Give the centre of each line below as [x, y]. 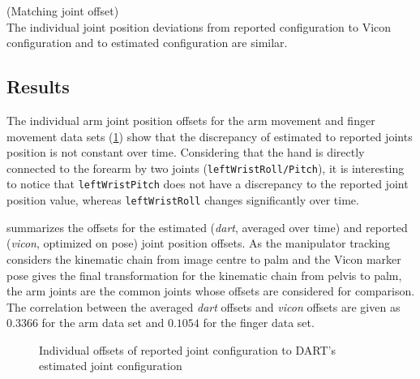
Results [38, 86]
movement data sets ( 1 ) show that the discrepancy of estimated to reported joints [210, 136]
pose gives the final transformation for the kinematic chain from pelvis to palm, [204, 275]
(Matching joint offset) [63, 11]
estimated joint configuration [111, 366]
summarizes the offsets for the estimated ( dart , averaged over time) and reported [207, 227]
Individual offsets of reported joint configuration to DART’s [187, 349]
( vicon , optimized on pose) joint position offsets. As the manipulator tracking [198, 243]
